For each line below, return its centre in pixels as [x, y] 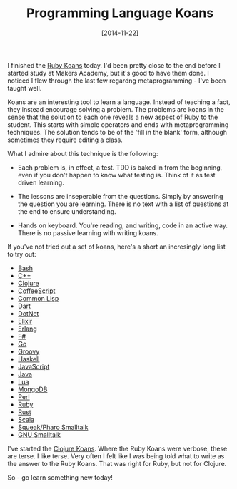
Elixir [25, 321]
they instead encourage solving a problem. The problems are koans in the [116, 109]
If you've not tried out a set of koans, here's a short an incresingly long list [117, 247]
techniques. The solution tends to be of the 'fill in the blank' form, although [117, 132]
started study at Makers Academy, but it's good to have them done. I [108, 73]
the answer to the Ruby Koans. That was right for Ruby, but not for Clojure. [117, 463]
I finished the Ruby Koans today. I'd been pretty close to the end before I [114, 65]
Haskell [29, 359]
